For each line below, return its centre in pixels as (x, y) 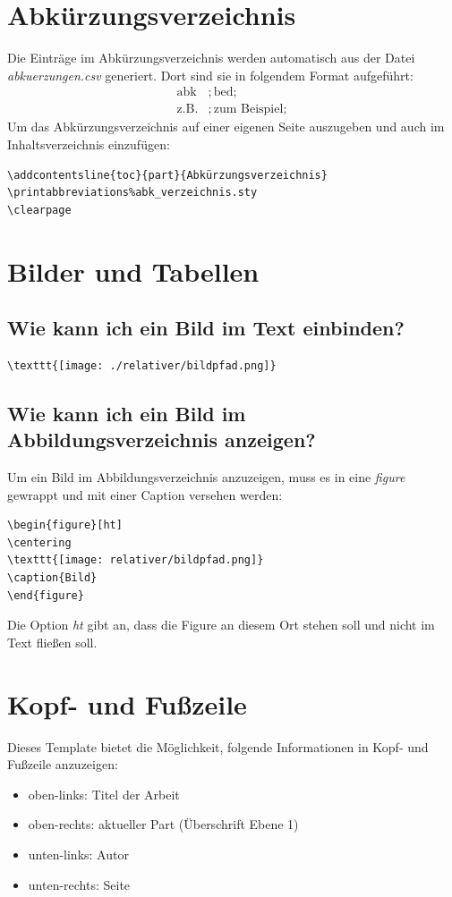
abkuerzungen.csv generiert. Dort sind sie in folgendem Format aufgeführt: (210, 75)
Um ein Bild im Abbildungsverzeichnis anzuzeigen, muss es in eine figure (206, 477)
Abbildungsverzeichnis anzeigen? (162, 440)
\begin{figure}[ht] (65, 525)
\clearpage (39, 210)
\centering (39, 542)
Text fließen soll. (52, 642)
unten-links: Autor (78, 854)
